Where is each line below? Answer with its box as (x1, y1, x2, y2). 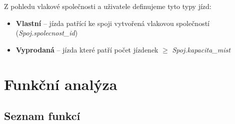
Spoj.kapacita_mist (172, 44, 230, 54)
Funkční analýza (4, 73, 117, 94)
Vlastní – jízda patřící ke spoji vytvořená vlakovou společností (15, 17, 209, 28)
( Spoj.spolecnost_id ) (15, 27, 78, 38)
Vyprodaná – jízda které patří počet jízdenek (15, 44, 158, 54)
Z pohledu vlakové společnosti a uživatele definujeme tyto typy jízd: (4, 1, 211, 11)
